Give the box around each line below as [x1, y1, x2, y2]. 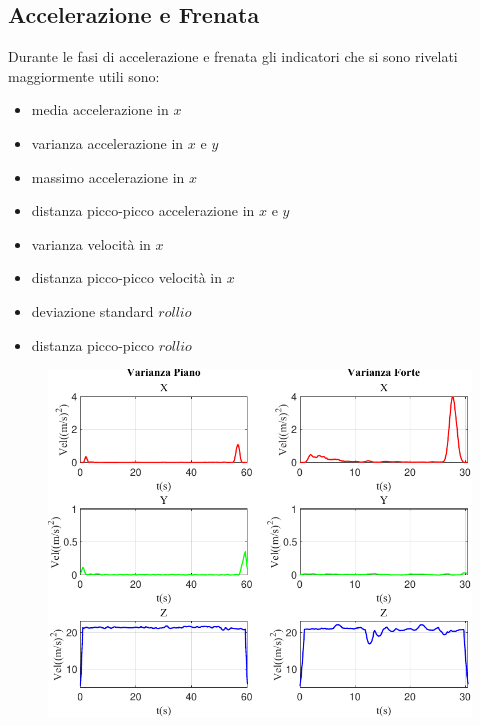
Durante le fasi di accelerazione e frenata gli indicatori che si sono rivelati [8, 46, 458, 67]
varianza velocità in [31, 233, 151, 254]
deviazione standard [31, 300, 154, 321]
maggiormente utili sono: [8, 65, 160, 86]
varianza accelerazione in [31, 132, 184, 153]
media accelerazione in [31, 99, 169, 120]
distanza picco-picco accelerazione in [31, 200, 255, 221]
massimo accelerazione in [31, 166, 185, 187]
